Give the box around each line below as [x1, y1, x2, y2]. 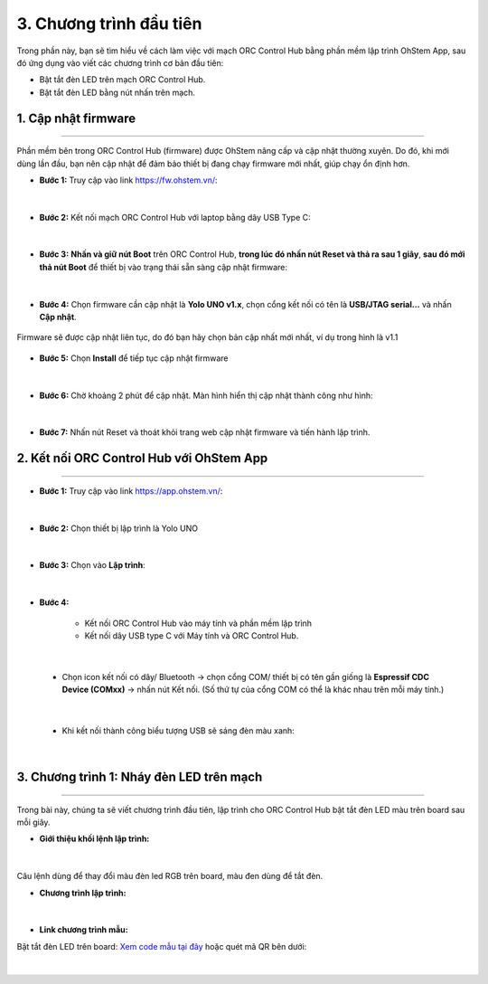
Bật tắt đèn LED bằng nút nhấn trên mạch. [39, 87, 196, 98]
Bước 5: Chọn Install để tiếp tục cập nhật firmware [39, 353, 230, 364]
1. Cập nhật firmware [16, 110, 136, 126]
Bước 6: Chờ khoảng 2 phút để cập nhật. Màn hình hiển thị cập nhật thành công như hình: [39, 390, 374, 401]
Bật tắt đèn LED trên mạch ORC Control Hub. [39, 74, 206, 85]
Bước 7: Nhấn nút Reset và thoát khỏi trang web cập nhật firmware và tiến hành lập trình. [39, 427, 371, 438]
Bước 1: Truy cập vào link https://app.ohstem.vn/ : [39, 485, 223, 497]
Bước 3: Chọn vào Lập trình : [39, 560, 145, 571]
